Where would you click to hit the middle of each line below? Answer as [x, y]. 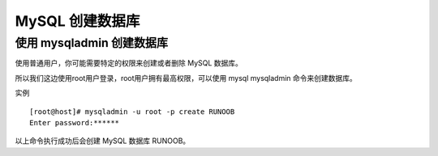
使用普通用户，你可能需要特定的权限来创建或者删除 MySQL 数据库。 [129, 63]
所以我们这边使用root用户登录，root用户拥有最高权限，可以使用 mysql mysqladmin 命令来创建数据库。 [186, 78]
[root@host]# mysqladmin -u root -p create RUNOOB [132, 112]
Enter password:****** [75, 122]
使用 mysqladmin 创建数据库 [92, 43]
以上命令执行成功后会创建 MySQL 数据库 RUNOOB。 [103, 141]
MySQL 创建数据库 [77, 21]
